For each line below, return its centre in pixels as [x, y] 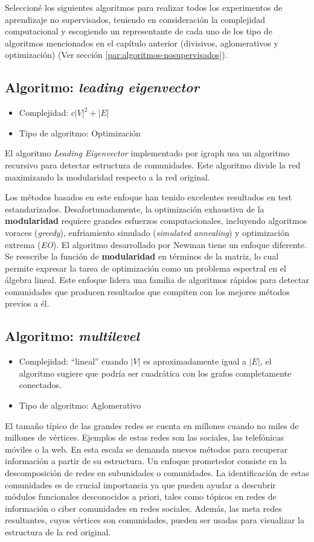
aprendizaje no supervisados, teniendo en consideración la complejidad [135, 19]
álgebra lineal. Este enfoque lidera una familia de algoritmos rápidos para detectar [157, 280]
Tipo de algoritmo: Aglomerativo [80, 405]
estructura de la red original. [58, 532]
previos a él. [27, 303]
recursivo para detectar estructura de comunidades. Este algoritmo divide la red [153, 164]
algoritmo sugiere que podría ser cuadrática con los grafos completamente [155, 373]
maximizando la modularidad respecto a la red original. [107, 177]
